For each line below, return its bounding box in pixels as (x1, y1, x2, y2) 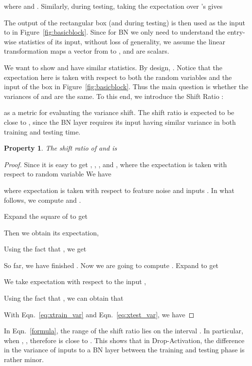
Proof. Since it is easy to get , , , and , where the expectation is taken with (4, 159, 227, 169)
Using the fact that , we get (4, 244, 87, 254)
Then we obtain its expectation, (4, 227, 99, 237)
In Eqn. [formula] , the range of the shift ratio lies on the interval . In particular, (4, 326, 243, 336)
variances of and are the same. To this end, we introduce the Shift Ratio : (4, 91, 224, 101)
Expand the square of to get (4, 211, 88, 221)
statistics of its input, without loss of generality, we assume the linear (18, 36, 225, 46)
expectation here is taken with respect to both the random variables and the (4, 72, 232, 82)
